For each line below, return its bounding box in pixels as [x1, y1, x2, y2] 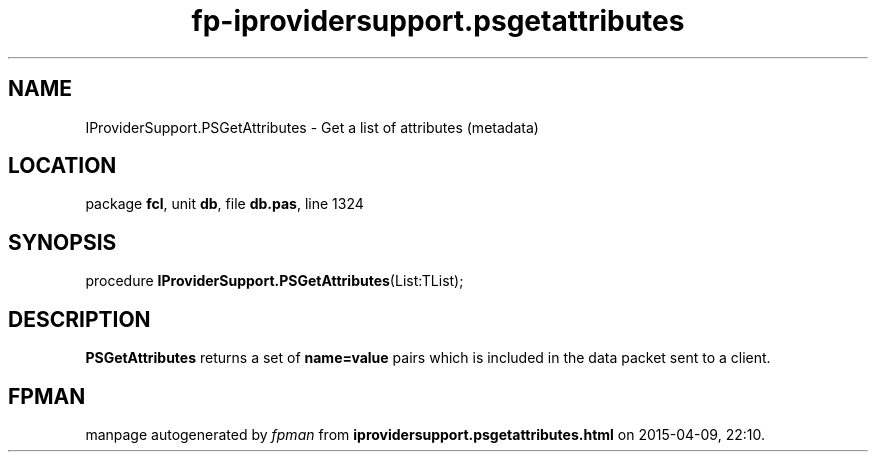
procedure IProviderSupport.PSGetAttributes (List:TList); [85, 272, 464, 290]
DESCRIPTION [8, 306, 151, 332]
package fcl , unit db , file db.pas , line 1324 [85, 195, 364, 213]
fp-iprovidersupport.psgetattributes [191, 4, 685, 38]
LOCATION [8, 153, 117, 179]
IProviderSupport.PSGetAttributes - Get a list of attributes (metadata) [85, 118, 539, 136]
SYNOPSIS [8, 229, 117, 255]
